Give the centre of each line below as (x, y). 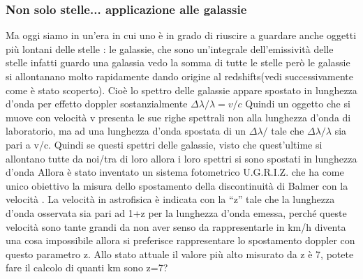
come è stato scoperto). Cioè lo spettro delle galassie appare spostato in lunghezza (181, 90)
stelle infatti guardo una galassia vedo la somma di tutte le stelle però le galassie (178, 62)
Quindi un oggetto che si (298, 104)
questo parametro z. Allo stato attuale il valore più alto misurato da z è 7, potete (180, 254)
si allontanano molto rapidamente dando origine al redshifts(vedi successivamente (179, 76)
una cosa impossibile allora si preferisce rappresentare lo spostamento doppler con (180, 240)
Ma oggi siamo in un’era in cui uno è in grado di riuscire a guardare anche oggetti (181, 35)
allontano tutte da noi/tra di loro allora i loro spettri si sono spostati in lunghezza (181, 158)
